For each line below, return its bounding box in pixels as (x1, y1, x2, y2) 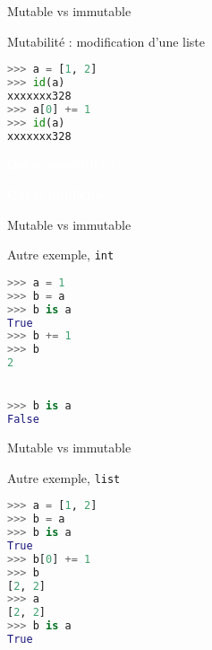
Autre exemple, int (7, 245, 114, 264)
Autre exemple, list (7, 468, 121, 487)
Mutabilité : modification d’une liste (7, 31, 206, 50)
